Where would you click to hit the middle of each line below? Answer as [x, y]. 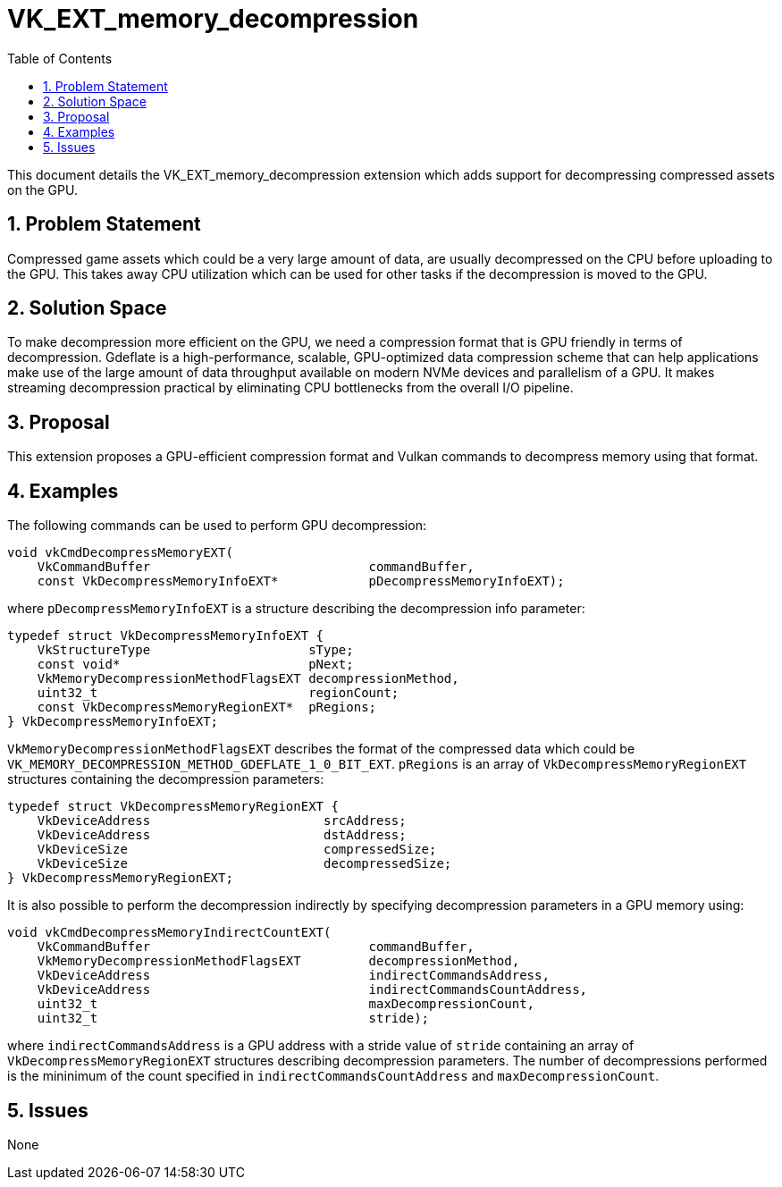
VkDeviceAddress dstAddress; [222, 835]
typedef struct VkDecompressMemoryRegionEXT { [173, 807]
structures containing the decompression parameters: [166, 779]
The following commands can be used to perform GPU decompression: [217, 526]
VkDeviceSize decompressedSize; [244, 864]
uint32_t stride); [233, 1019]
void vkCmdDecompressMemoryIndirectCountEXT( [169, 933]
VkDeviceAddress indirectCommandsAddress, [293, 976]
